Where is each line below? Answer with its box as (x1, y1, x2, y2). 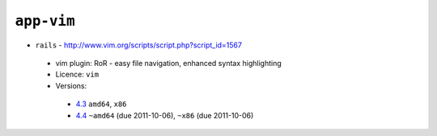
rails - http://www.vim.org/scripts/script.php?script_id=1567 (35, 40, 243, 50)
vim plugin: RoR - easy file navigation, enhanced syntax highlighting (55, 58, 282, 68)
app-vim (15, 12, 76, 30)
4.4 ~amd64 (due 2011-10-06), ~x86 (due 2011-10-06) (75, 110, 254, 120)
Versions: (55, 80, 87, 90)
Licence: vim (55, 69, 100, 80)
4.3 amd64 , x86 (75, 99, 127, 109)
